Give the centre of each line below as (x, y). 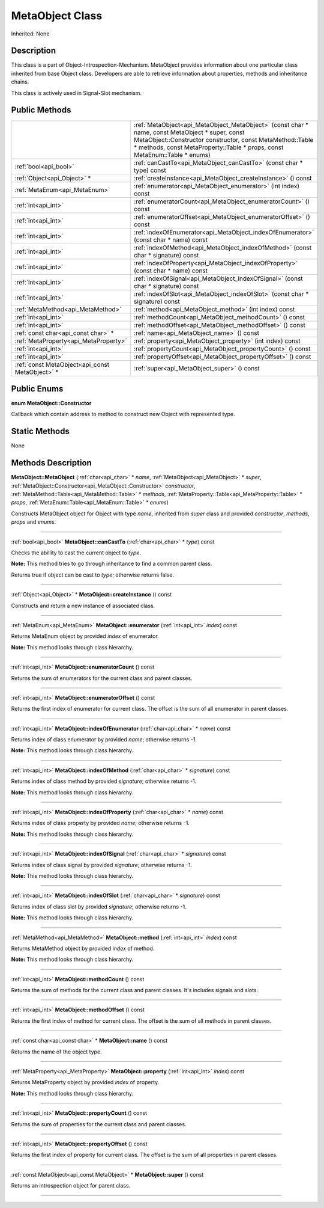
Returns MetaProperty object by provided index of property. (85, 1082)
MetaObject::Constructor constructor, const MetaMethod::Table (224, 140)
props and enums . (34, 522)
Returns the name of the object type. (56, 1052)
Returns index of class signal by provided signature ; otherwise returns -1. (102, 865)
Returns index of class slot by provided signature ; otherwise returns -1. (99, 906)
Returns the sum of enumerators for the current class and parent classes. (102, 678)
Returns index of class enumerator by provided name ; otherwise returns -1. (104, 740)
